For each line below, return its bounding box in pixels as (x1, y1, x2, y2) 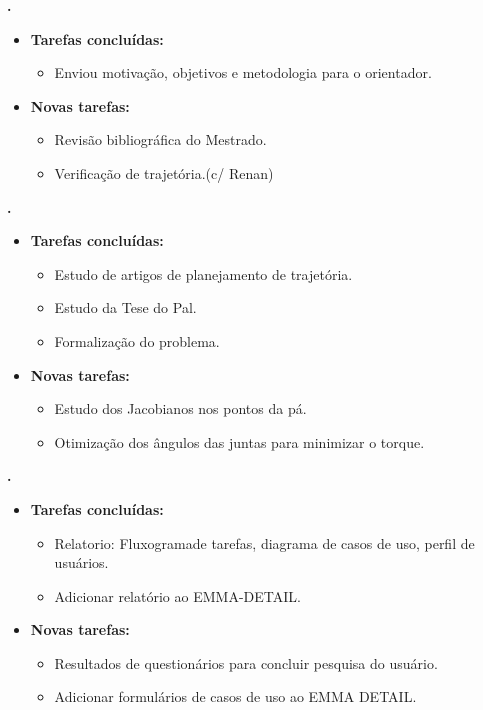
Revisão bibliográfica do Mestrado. (54, 129, 267, 150)
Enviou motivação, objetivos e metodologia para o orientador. (54, 62, 432, 83)
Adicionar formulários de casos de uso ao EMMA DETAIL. (54, 686, 417, 707)
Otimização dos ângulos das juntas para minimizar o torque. (54, 431, 425, 452)
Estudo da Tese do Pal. (54, 297, 197, 318)
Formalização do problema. (54, 330, 220, 351)
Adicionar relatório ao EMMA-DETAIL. (54, 585, 301, 606)
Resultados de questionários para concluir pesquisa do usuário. (54, 652, 438, 673)
